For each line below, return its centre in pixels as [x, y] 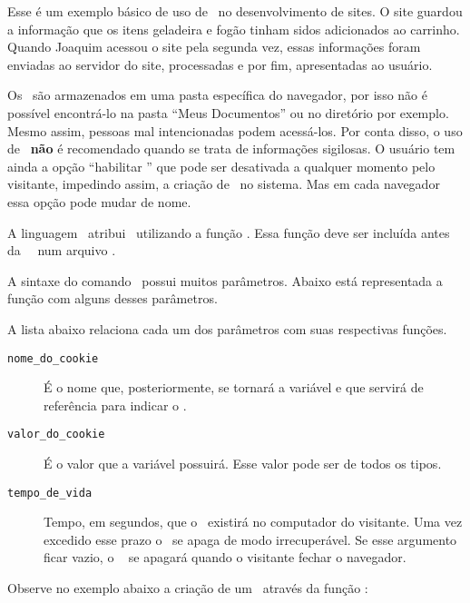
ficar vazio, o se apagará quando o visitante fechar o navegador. [225, 557]
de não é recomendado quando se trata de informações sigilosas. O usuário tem [231, 148]
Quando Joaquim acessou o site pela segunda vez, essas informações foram [214, 47]
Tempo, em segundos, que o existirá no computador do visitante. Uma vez [253, 522]
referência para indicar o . [115, 405]
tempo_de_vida [50, 493]
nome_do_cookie [53, 358]
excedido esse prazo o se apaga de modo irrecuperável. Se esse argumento [250, 539]
